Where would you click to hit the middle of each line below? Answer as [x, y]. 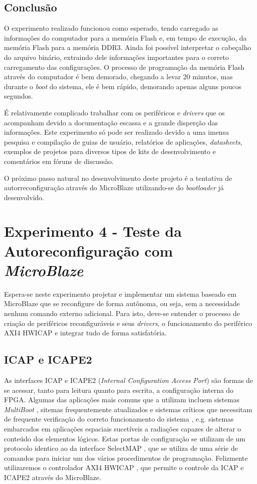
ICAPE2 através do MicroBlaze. [53, 477]
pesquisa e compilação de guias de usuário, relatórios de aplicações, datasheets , [123, 141]
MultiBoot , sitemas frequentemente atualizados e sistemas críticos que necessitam [128, 409]
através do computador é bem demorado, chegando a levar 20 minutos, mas [118, 77]
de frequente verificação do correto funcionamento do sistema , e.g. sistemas [119, 419]
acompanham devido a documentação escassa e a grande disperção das [111, 122]
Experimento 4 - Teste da [93, 231]
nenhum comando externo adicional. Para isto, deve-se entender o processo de [122, 313]
